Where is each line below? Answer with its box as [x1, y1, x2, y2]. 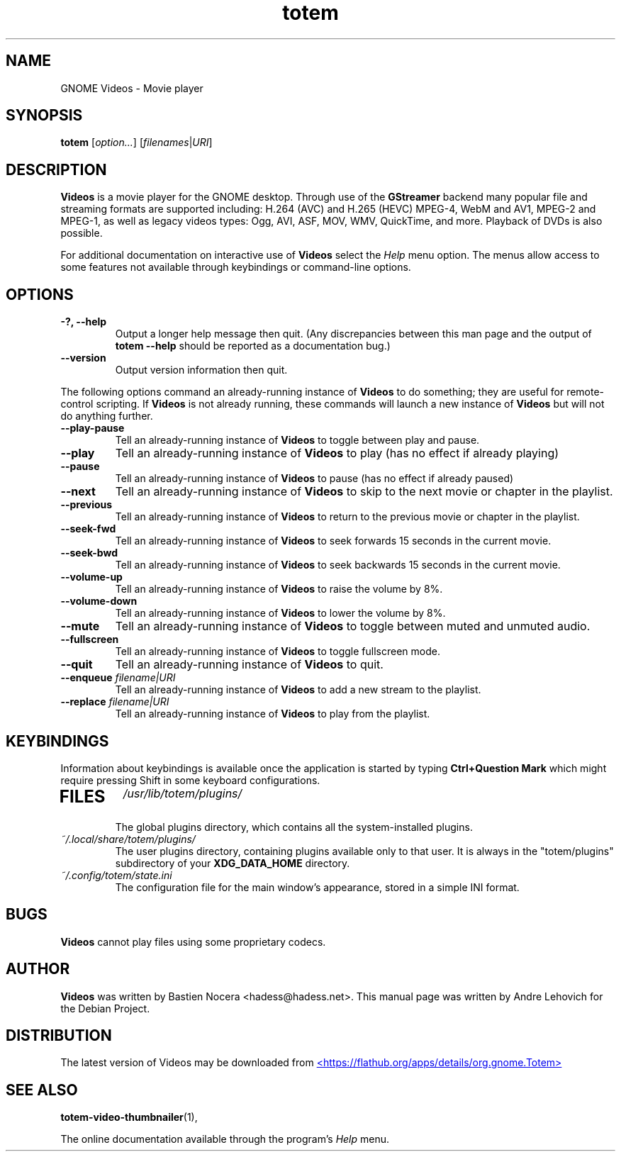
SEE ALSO [6, 1080, 78, 1099]
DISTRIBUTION [6, 1026, 112, 1044]
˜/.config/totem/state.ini [60, 868, 172, 881]
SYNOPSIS [6, 106, 83, 125]
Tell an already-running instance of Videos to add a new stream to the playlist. [115, 683, 481, 696]
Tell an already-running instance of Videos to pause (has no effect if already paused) [115, 472, 514, 485]
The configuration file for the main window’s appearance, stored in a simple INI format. [115, 881, 520, 893]
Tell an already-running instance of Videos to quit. [115, 657, 384, 672]
